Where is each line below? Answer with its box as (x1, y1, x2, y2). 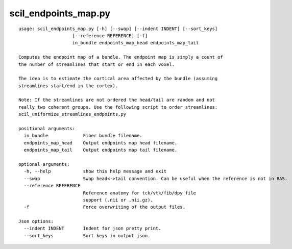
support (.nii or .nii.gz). (83, 197, 153, 203)
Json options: (18, 218, 54, 225)
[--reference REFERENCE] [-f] (72, 33, 148, 38)
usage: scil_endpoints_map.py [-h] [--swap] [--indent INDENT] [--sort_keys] (18, 26, 218, 32)
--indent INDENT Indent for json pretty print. (23, 226, 161, 232)
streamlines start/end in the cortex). (18, 83, 118, 89)
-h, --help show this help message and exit (23, 168, 167, 175)
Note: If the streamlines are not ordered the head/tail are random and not (18, 97, 215, 103)
